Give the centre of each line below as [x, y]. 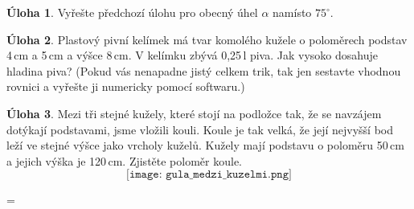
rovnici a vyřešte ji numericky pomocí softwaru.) [126, 86]
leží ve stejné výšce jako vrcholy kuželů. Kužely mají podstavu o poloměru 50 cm [205, 145]
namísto [292, 12]
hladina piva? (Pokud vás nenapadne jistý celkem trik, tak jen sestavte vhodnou [204, 70]
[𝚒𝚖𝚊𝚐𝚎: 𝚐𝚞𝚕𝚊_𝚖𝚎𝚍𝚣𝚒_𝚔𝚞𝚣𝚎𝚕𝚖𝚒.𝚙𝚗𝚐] [209, 175]
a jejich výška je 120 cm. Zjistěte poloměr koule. [125, 160]
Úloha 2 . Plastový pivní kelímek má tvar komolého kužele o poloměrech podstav [207, 39]
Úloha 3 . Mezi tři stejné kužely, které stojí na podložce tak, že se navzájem [194, 113]
